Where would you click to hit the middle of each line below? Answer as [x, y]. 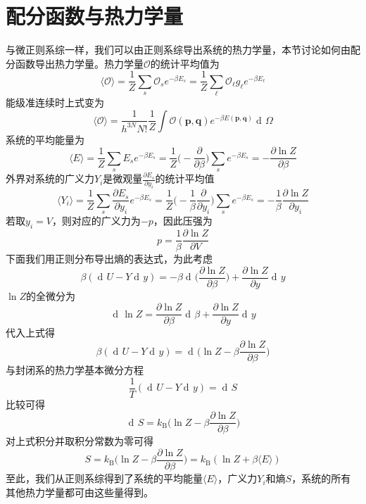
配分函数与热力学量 [95, 16]
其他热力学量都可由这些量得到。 [80, 492]
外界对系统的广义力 [50, 178]
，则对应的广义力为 [96, 221]
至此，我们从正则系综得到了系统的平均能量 [104, 478]
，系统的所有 [321, 478]
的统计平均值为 [185, 63]
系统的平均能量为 [45, 139]
